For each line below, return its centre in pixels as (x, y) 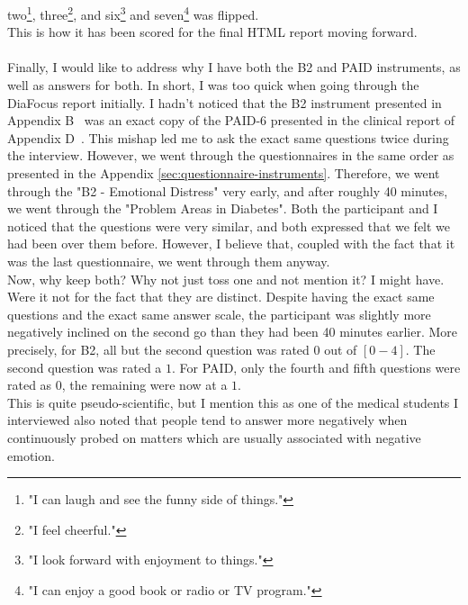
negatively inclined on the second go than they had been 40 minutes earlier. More (232, 332)
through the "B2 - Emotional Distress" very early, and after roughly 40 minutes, (228, 190)
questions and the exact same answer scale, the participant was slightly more (219, 314)
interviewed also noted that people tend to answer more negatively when (207, 420)
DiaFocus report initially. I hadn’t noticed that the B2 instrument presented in (225, 102)
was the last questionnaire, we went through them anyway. (169, 261)
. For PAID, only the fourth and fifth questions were (316, 367)
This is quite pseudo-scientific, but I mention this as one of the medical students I (233, 402)
